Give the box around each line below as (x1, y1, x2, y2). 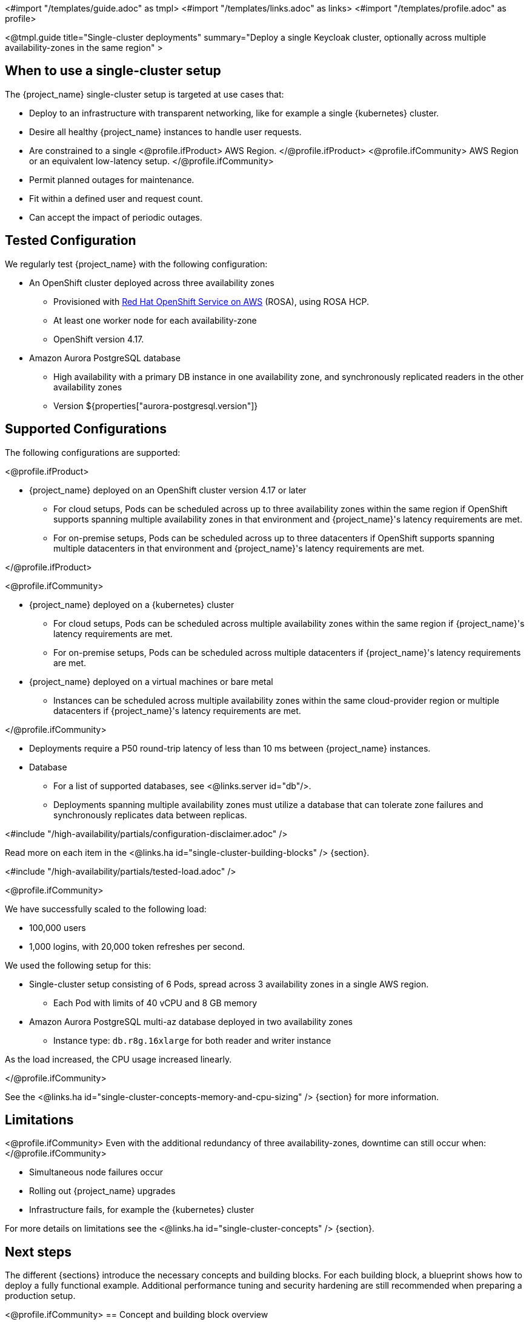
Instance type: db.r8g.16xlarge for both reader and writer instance (53, 1035, 331, 1046)
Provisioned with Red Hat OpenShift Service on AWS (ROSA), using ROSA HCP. (53, 296, 369, 307)
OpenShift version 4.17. (53, 333, 144, 344)
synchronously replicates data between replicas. (53, 809, 247, 820)
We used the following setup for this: (5, 960, 151, 970)
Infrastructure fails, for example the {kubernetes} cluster (29, 1204, 255, 1215)
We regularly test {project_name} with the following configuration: (5, 258, 268, 269)
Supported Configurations (5, 421, 167, 437)
